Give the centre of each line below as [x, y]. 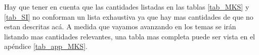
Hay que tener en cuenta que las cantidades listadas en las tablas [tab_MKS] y [127, 7]
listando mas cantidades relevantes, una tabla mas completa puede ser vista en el [130, 36]
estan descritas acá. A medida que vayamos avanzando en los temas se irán [120, 26]
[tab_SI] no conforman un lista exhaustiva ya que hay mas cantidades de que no [129, 16]
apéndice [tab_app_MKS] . [46, 46]
